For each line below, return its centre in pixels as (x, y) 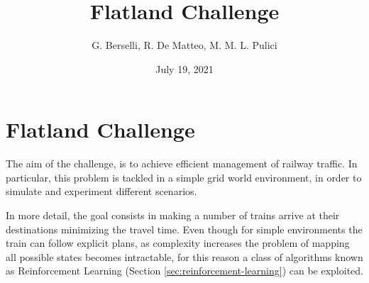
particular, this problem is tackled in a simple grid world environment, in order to (184, 177)
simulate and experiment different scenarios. (101, 191)
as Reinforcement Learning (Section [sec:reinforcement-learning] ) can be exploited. (184, 271)
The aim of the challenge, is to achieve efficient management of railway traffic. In (182, 163)
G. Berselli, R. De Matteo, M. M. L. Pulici (184, 45)
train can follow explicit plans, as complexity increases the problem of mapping (178, 243)
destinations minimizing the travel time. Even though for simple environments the (184, 229)
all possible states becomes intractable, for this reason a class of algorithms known (184, 256)
